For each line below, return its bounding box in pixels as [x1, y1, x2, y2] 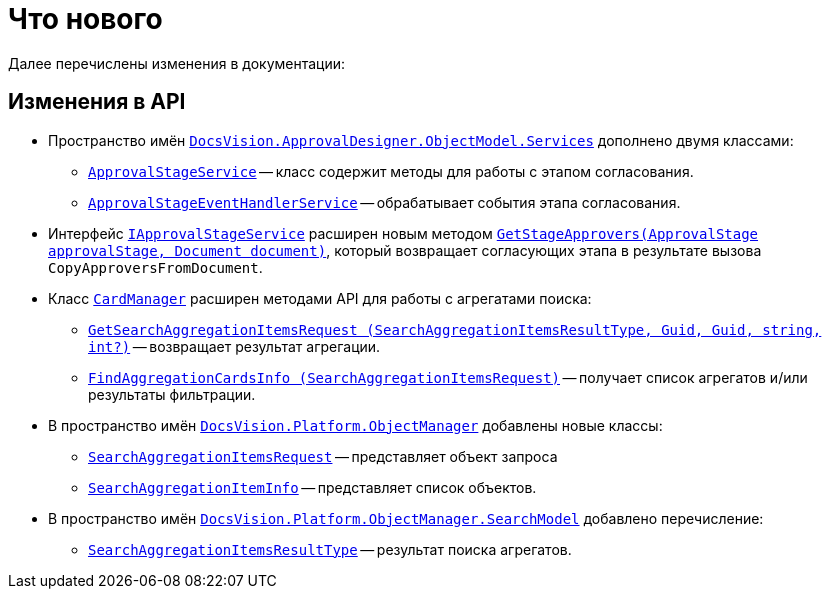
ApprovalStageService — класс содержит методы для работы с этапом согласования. [88, 162, 694, 180]
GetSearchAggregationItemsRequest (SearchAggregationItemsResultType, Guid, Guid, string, [88, 321, 822, 338]
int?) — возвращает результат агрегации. [88, 337, 381, 355]
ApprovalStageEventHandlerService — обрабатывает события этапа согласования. [88, 193, 681, 211]
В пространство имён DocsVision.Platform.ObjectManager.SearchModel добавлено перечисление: [48, 509, 764, 527]
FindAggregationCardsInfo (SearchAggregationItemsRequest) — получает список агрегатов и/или [88, 368, 808, 386]
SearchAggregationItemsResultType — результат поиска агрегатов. [88, 540, 572, 558]
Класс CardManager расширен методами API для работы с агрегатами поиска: [48, 289, 592, 307]
